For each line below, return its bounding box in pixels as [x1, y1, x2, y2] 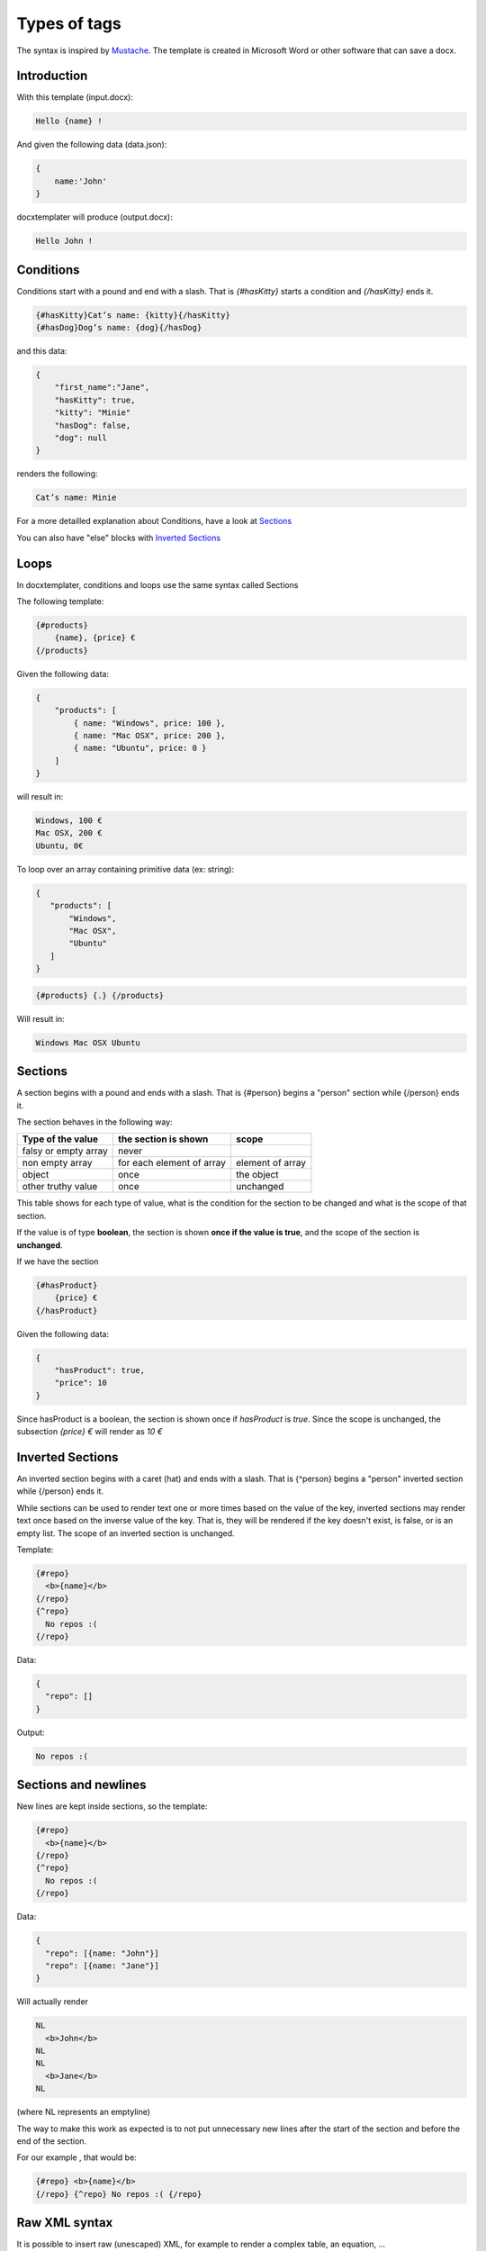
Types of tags [16, 14, 121, 33]
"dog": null [54, 432, 108, 443]
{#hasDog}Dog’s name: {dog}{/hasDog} [35, 322, 202, 333]
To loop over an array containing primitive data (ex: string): [16, 863, 234, 874]
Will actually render [16, 1996, 89, 2007]
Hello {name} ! [35, 116, 103, 126]
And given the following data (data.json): [16, 140, 167, 150]
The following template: [16, 595, 104, 607]
